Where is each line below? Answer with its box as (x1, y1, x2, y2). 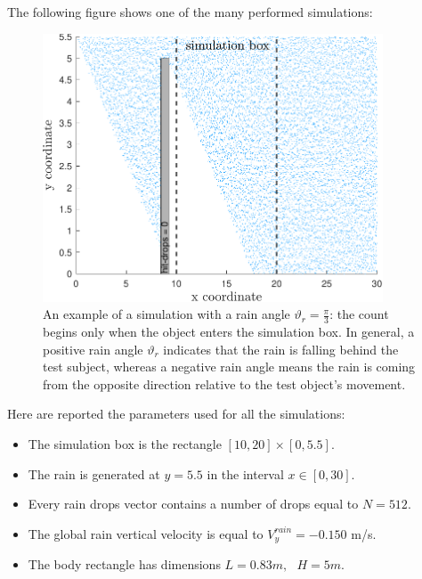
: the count (329, 305, 389, 323)
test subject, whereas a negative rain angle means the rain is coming (43, 357, 416, 376)
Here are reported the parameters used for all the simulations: (7, 404, 345, 423)
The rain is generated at (28, 464, 160, 483)
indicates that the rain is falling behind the (163, 339, 399, 358)
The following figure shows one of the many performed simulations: (7, 3, 373, 20)
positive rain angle (43, 339, 143, 358)
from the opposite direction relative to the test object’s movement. (43, 374, 406, 393)
